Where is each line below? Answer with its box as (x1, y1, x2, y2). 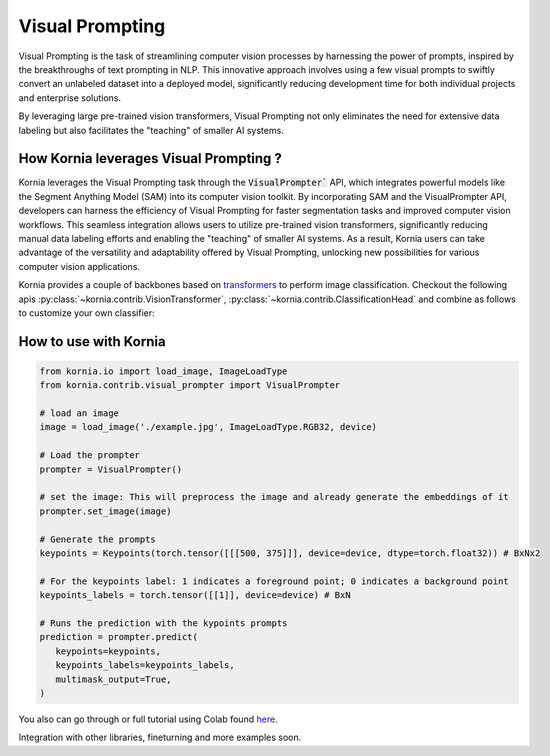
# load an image (39, 408, 120, 419)
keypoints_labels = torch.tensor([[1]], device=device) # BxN (39, 590, 351, 601)
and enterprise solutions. (18, 91, 122, 104)
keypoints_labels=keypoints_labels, (55, 660, 235, 671)
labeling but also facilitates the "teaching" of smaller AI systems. (18, 124, 284, 136)
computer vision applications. (18, 260, 140, 272)
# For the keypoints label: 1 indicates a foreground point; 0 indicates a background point (39, 575, 509, 587)
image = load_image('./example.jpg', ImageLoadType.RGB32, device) (39, 421, 378, 433)
